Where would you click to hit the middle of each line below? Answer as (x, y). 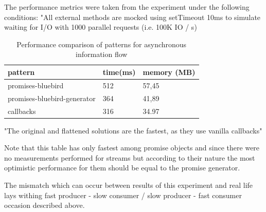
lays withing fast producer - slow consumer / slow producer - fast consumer (123, 195)
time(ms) (119, 72)
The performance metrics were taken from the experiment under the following (127, 7)
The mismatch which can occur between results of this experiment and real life (129, 185)
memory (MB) (169, 72)
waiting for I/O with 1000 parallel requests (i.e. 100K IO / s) (101, 27)
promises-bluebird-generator (52, 98)
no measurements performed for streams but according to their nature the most (130, 157)
